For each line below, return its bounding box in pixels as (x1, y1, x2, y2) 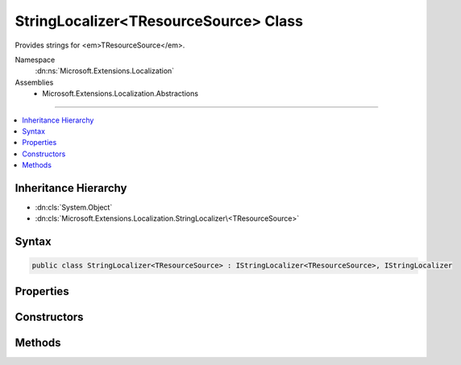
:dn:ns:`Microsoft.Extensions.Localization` (35, 66, 175, 76)
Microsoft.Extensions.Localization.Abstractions (42, 89, 199, 98)
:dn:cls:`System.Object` (35, 202, 113, 212)
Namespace (15, 55, 56, 64)
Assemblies (15, 77, 54, 87)
